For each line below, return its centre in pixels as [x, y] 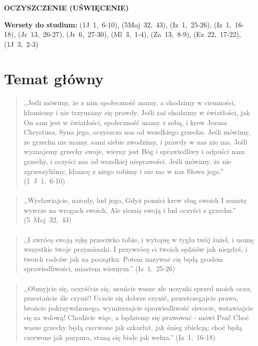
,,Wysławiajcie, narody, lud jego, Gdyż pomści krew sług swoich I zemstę [135, 200]
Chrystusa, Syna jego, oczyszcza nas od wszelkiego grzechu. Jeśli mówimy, [137, 132]
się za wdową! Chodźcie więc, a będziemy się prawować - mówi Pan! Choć [136, 317]
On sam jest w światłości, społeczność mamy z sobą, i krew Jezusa [125, 122]
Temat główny [54, 78]
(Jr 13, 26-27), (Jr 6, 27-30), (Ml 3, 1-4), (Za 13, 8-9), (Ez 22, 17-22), [129, 34]
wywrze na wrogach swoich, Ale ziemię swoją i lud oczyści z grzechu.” [130, 210]
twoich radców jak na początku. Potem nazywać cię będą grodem [124, 259]
